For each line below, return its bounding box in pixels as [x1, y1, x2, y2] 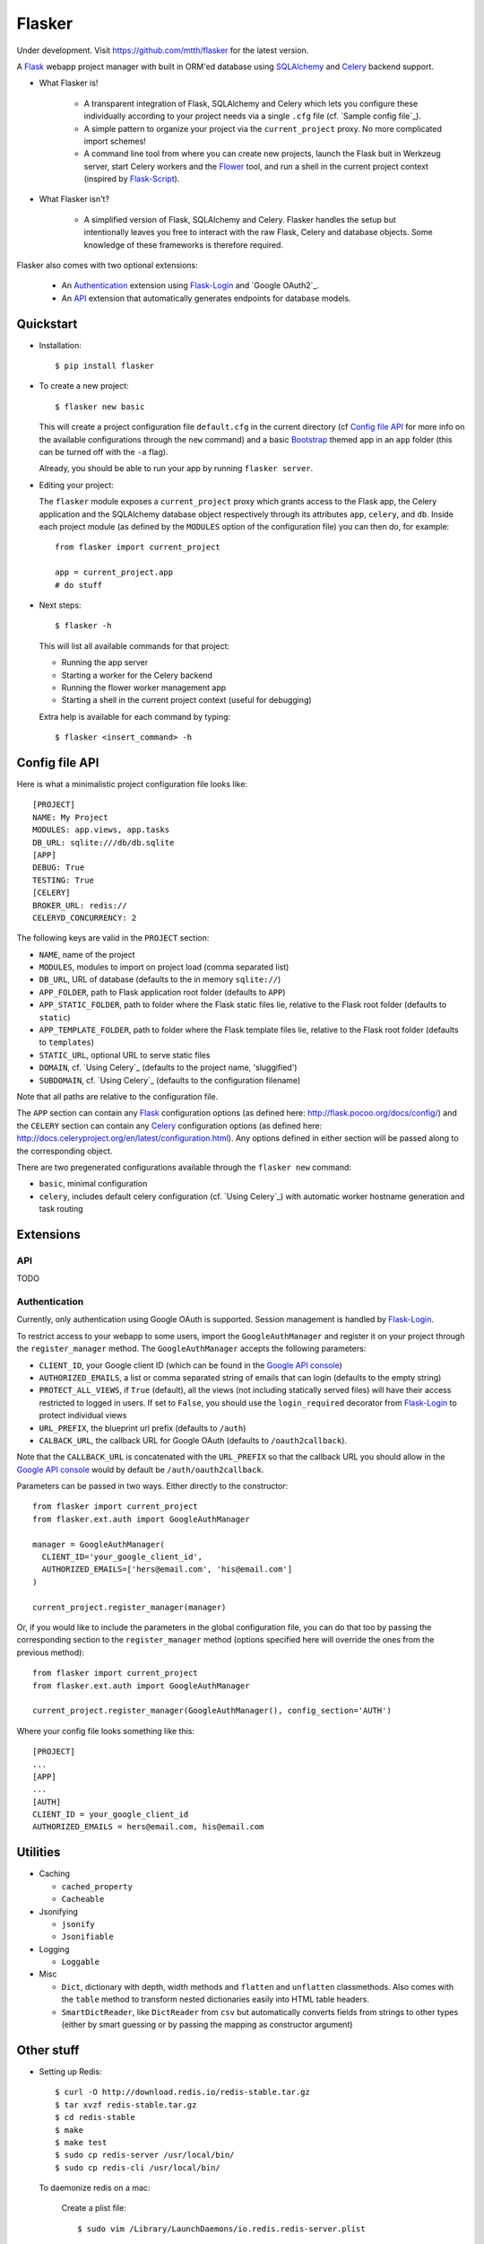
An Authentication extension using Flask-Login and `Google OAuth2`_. [61, 280, 320, 291]
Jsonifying [39, 1906, 78, 1916]
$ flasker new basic [55, 401, 145, 412]
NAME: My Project [32, 812, 108, 822]
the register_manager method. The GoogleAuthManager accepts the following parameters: [16, 1343, 367, 1354]
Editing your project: [39, 479, 114, 490]
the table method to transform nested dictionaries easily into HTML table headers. [61, 1994, 369, 2005]
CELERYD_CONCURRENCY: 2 [32, 912, 137, 923]
